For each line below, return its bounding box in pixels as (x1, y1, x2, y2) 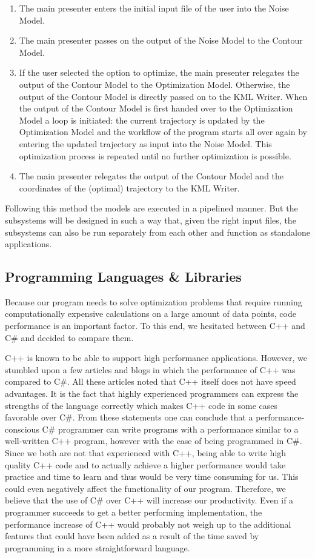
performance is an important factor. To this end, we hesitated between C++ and (5, 319, 305, 332)
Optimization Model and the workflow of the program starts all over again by (19, 125, 307, 138)
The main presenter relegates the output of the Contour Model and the (19, 170, 284, 182)
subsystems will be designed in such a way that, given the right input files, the (5, 213, 296, 226)
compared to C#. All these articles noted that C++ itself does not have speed (5, 375, 296, 388)
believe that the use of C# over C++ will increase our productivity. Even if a (5, 494, 294, 507)
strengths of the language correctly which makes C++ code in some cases (5, 399, 278, 411)
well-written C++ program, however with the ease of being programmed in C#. (5, 434, 302, 447)
